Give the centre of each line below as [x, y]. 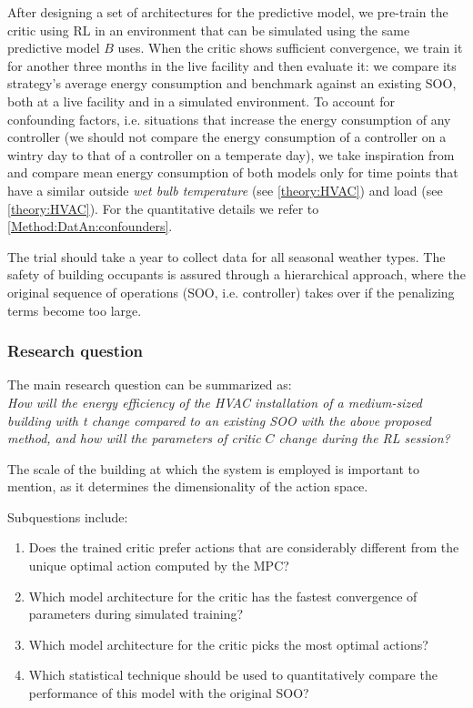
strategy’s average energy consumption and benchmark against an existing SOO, [232, 83]
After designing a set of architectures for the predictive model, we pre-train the [228, 12]
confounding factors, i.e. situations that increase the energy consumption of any [229, 119]
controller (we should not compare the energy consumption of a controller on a [227, 137]
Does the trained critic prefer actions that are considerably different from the [244, 547]
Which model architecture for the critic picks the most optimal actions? [228, 644]
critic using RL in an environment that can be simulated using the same [209, 30]
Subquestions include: [68, 516]
